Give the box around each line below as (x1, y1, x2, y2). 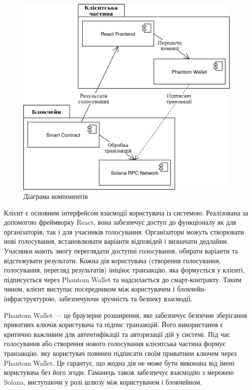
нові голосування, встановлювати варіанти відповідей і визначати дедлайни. (4, 236, 229, 246)
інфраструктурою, (4, 293, 56, 304)
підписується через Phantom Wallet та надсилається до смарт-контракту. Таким (4, 274, 242, 284)
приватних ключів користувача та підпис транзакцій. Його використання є (4, 319, 223, 330)
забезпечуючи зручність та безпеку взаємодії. (58, 293, 193, 304)
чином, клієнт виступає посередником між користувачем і (4, 284, 175, 294)
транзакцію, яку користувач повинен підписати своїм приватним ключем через (4, 348, 237, 358)
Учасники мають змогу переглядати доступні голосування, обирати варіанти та (4, 246, 238, 256)
